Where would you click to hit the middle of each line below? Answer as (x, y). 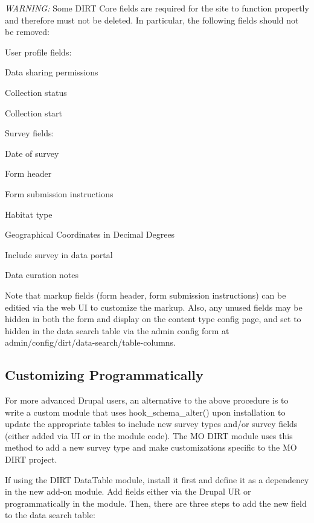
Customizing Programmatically (104, 375)
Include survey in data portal (59, 254)
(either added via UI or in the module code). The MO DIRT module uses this (149, 435)
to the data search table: (50, 515)
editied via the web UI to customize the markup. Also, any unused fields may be (154, 307)
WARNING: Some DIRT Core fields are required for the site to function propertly (157, 8)
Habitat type (29, 214)
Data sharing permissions (52, 72)
